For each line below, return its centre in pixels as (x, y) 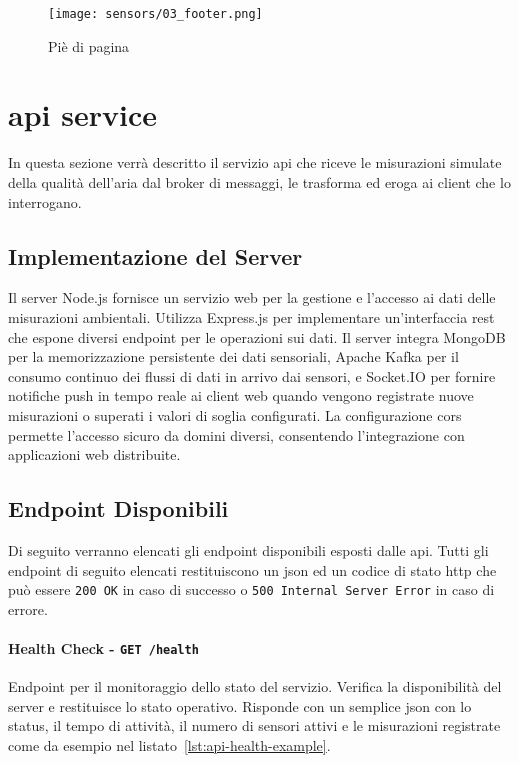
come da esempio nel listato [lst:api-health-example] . (169, 744)
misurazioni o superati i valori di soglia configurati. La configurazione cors (235, 414)
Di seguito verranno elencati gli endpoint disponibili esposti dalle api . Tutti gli (248, 549)
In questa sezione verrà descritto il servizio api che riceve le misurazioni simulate (255, 162)
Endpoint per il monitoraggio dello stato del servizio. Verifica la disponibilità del (255, 686)
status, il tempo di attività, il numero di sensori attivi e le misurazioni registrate (254, 725)
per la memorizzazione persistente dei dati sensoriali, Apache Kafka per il (233, 356)
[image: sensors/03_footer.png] (155, 14)
